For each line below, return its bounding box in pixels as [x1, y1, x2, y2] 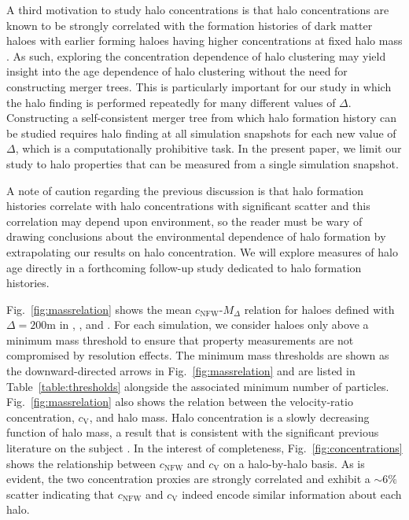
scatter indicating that [6, 485, 115, 502]
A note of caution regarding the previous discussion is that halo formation [6, 182, 364, 198]
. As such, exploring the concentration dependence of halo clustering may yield [6, 47, 386, 64]
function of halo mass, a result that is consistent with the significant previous [6, 424, 379, 441]
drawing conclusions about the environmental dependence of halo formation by [6, 228, 386, 245]
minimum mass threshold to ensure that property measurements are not [6, 331, 354, 348]
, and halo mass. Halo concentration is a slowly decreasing [89, 408, 370, 425]
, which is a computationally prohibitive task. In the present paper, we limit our [15, 140, 402, 157]
